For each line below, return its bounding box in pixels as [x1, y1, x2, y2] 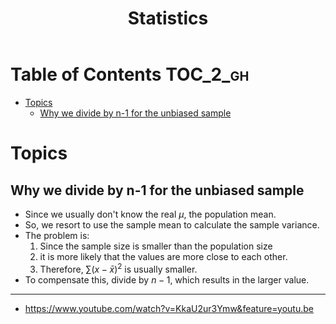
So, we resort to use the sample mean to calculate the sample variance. [24, 218, 320, 231]
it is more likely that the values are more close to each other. [39, 250, 288, 262]
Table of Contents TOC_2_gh [10, 63, 250, 86]
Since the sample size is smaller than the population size [39, 240, 273, 252]
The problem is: [24, 229, 90, 241]
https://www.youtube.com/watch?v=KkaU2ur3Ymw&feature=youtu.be [24, 302, 314, 314]
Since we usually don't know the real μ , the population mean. [24, 208, 277, 220]
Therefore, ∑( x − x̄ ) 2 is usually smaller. [39, 261, 198, 275]
